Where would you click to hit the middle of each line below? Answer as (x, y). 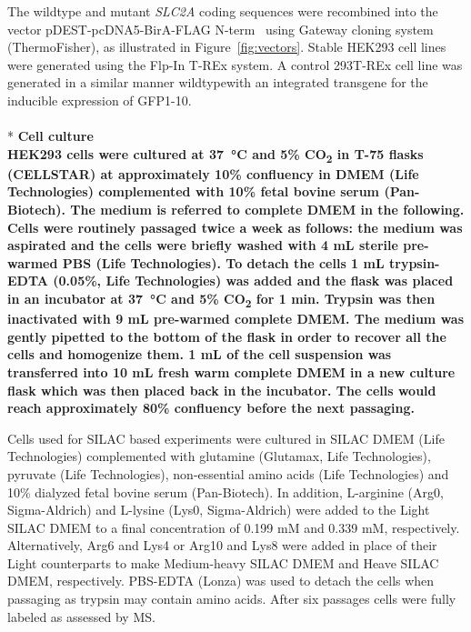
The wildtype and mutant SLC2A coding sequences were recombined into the (223, 11)
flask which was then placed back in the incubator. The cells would (222, 390)
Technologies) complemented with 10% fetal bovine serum (194, 191)
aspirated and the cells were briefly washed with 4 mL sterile (203, 245)
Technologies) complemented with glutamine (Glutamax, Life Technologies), (219, 456)
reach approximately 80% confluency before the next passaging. (211, 408)
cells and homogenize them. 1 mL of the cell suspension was (200, 354)
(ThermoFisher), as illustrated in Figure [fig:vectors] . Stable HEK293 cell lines (227, 47)
